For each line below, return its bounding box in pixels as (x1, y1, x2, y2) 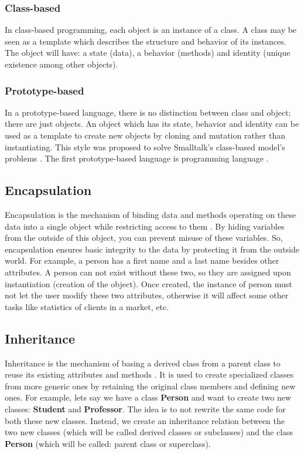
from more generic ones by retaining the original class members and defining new (5, 379, 296, 392)
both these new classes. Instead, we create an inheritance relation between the (5, 414, 285, 426)
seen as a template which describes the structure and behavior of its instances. (5, 35, 286, 47)
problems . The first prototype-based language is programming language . (5, 152, 269, 164)
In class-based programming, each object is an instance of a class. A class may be (5, 23, 297, 36)
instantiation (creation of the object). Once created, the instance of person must (5, 277, 292, 290)
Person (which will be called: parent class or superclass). (5, 437, 211, 449)
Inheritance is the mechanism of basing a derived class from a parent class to (5, 357, 281, 369)
